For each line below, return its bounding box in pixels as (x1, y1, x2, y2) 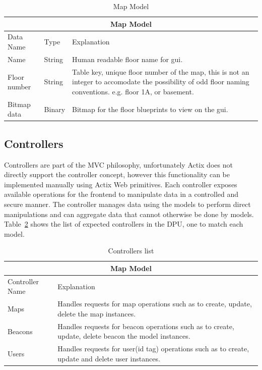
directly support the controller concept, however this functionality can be (4, 169, 230, 180)
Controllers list (108, 245, 154, 256)
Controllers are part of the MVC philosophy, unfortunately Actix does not (4, 159, 233, 170)
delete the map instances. (57, 308, 136, 319)
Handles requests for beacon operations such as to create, (57, 321, 234, 331)
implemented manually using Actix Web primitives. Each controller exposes (4, 179, 237, 189)
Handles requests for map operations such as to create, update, (57, 298, 252, 309)
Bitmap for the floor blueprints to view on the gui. (72, 103, 228, 114)
